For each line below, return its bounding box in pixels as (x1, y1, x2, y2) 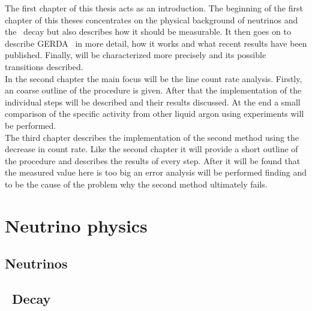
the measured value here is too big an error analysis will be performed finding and (5, 166, 307, 179)
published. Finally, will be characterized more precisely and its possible (5, 49, 266, 61)
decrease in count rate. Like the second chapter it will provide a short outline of (5, 143, 298, 155)
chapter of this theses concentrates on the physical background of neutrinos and (5, 13, 298, 26)
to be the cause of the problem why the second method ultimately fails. (5, 177, 268, 190)
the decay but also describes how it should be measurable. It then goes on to (5, 25, 291, 38)
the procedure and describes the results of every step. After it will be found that (5, 154, 301, 167)
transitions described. (5, 60, 83, 73)
